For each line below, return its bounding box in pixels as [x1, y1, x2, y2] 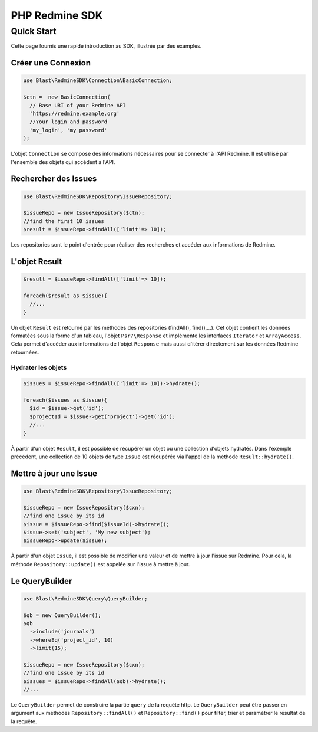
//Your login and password [29, 119, 108, 125]
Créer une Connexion [11, 58, 91, 68]
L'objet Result [11, 257, 62, 267]
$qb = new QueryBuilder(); [23, 612, 101, 619]
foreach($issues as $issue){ [23, 397, 108, 403]
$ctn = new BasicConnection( [23, 94, 111, 100]
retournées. [11, 349, 39, 356]
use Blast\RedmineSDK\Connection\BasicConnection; [23, 77, 173, 84]
